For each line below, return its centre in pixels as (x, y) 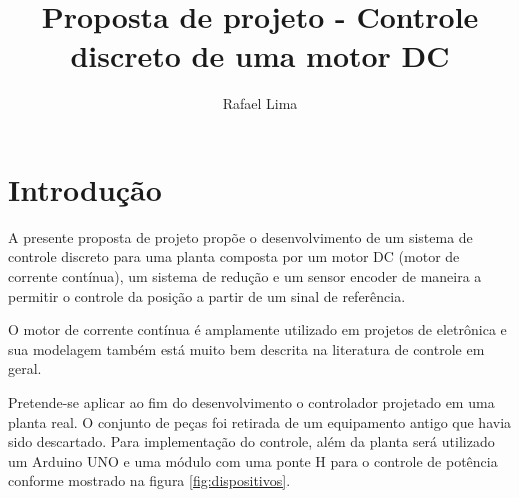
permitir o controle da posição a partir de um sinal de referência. (207, 295)
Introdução (85, 188)
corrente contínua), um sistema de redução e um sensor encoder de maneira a (245, 276)
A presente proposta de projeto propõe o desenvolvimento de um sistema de (240, 236)
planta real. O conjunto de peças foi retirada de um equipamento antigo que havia (260, 421)
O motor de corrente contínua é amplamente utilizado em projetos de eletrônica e (257, 329)
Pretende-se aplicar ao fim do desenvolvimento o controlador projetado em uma (251, 402)
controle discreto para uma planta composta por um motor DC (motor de (234, 256)
